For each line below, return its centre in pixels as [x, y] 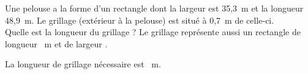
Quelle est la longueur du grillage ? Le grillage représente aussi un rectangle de [153, 32]
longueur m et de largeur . [56, 43]
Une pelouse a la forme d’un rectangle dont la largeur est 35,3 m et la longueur [154, 8]
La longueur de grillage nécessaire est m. [83, 64]
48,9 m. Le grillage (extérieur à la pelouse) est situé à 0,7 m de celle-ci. [140, 20]
